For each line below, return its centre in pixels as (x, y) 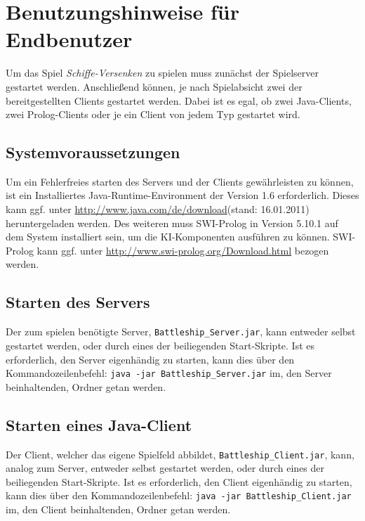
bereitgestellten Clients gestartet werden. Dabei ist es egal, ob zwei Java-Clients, (179, 100)
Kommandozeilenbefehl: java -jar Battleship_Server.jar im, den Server (169, 373)
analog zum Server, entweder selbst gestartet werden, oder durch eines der (165, 468)
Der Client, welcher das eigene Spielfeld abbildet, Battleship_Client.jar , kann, (180, 454)
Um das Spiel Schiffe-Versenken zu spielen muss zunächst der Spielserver (162, 73)
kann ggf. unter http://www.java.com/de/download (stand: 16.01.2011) (158, 209)
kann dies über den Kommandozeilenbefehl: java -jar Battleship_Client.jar (179, 495)
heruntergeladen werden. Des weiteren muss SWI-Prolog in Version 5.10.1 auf (172, 223)
